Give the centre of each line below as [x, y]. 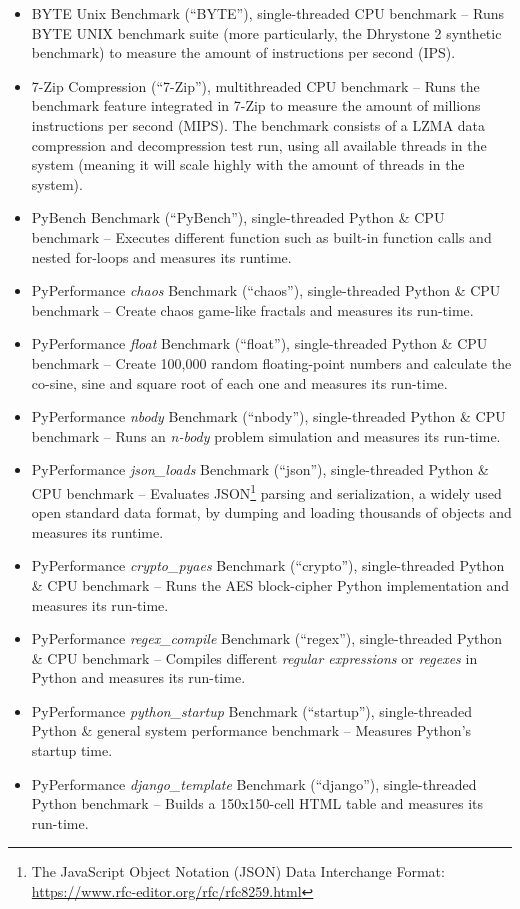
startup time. [72, 750]
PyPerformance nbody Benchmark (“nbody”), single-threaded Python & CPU [268, 416]
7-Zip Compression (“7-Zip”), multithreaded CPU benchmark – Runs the [255, 85]
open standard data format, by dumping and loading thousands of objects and [271, 512]
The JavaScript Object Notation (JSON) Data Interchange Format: [238, 871]
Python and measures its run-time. [138, 677]
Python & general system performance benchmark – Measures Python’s [251, 730]
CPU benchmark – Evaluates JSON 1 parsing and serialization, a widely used [266, 491]
